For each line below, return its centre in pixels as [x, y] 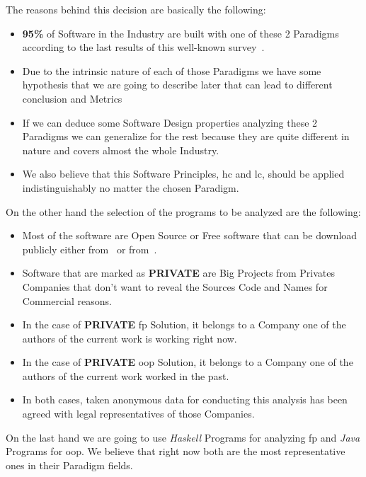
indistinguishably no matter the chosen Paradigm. [131, 187]
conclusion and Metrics [72, 98]
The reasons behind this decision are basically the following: [136, 9]
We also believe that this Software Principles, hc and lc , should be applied [183, 174]
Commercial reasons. [67, 300]
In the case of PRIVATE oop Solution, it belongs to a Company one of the [188, 362]
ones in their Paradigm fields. [69, 465]
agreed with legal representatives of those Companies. [138, 414]
